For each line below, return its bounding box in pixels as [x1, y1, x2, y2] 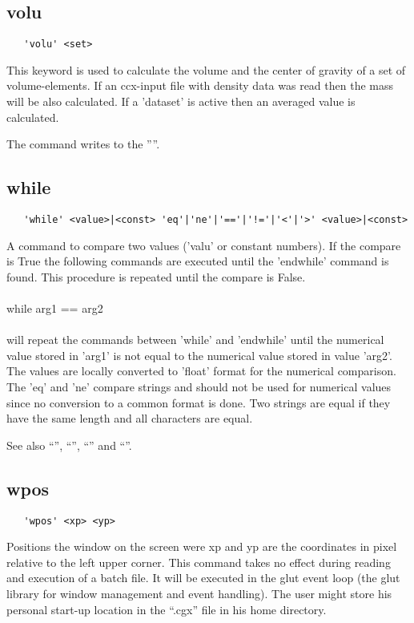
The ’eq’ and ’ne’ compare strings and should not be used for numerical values [6, 378, 392, 395]
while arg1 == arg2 [6, 300, 103, 317]
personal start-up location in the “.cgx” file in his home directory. [6, 601, 327, 617]
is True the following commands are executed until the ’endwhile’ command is [6, 253, 389, 269]
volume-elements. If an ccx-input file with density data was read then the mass [6, 77, 393, 94]
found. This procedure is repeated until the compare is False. [6, 268, 306, 285]
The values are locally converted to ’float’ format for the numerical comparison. [6, 362, 396, 379]
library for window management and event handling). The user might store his [6, 585, 392, 602]
